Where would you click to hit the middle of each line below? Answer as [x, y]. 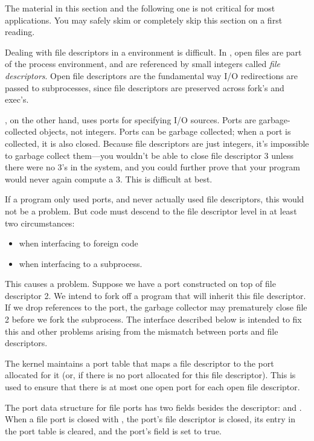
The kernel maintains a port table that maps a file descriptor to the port [139, 363]
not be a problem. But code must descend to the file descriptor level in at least [151, 211]
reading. [20, 32]
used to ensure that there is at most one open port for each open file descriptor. [152, 387]
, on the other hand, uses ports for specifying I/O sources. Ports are [130, 119]
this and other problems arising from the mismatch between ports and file [142, 331]
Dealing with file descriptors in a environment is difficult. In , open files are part [153, 52]
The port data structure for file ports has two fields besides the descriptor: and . [153, 407]
